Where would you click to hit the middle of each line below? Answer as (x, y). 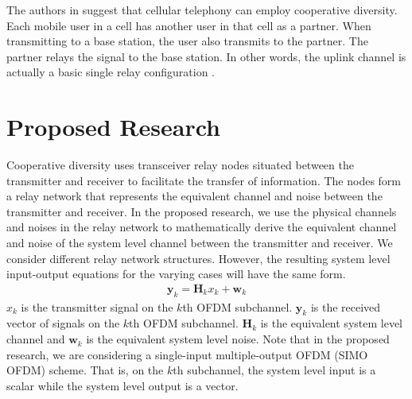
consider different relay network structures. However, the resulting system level (198, 258)
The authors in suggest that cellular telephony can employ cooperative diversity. (202, 10)
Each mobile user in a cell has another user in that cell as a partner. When (189, 25)
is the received (346, 306)
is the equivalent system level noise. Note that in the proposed (238, 339)
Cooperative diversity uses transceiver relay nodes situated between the (180, 165)
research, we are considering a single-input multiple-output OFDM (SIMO (187, 354)
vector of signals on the (63, 323)
